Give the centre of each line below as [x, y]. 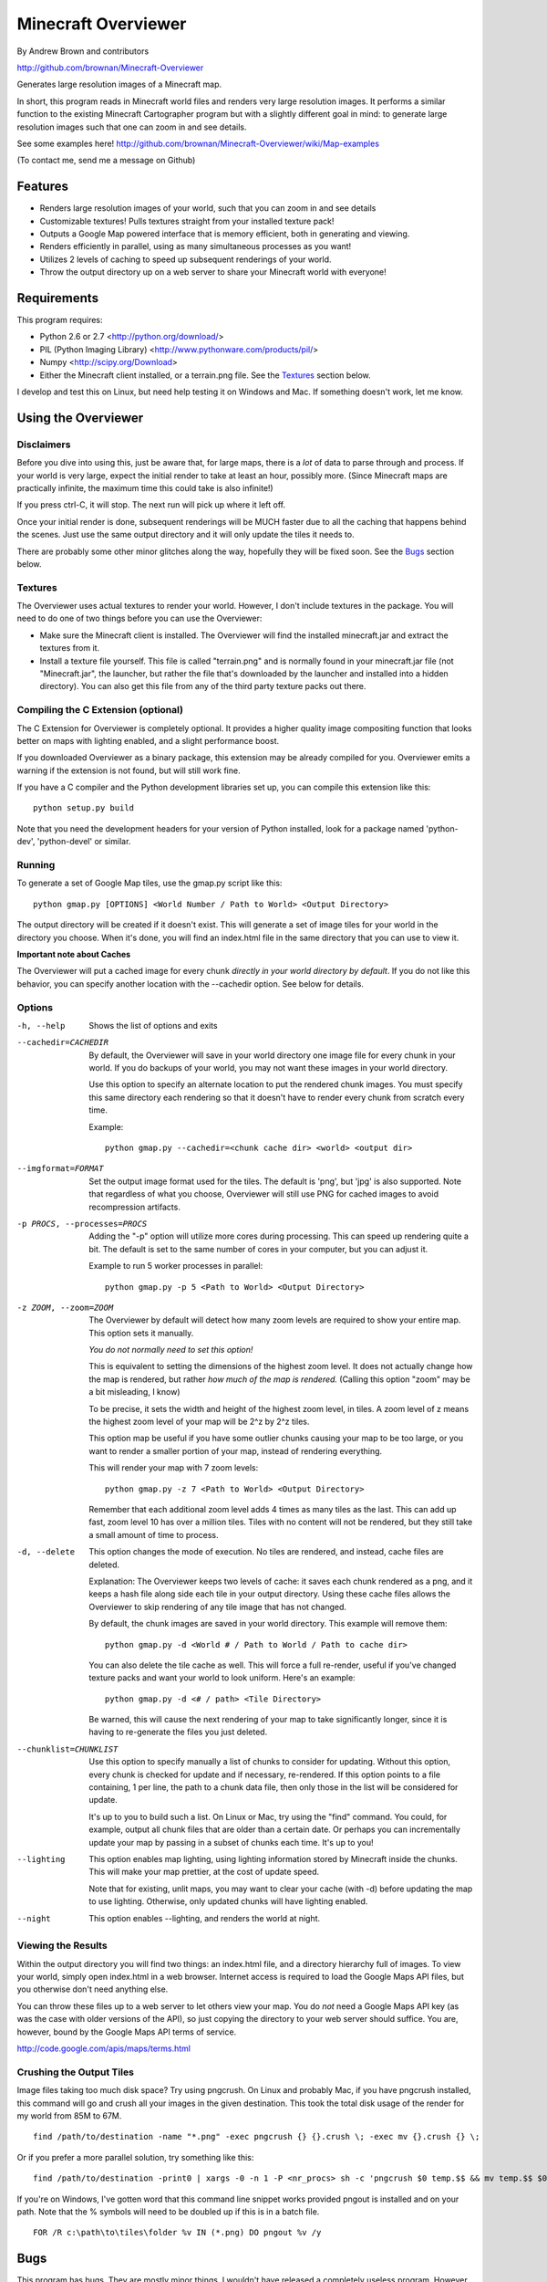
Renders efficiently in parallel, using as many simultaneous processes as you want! [196, 246]
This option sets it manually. [141, 1333]
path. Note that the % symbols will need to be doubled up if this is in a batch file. [168, 2211]
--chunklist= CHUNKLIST [67, 1749]
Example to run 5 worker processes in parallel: [176, 1266]
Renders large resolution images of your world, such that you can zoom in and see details [208, 208]
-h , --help [41, 1026]
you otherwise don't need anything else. [93, 1989]
